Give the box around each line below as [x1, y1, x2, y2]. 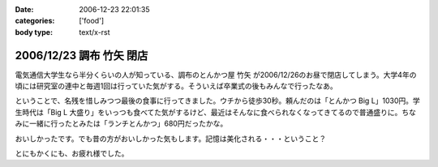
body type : [15, 27, 53, 36]
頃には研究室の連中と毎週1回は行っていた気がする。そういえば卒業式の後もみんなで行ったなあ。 [15, 81, 337, 91]
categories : [15, 16, 55, 26]
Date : [15, 5, 34, 14]
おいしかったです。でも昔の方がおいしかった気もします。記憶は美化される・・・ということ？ [15, 134, 327, 143]
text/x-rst [79, 27, 110, 36]
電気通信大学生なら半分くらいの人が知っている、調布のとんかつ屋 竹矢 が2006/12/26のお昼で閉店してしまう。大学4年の [15, 70, 417, 79]
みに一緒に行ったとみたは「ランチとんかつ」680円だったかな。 [15, 118, 228, 129]
